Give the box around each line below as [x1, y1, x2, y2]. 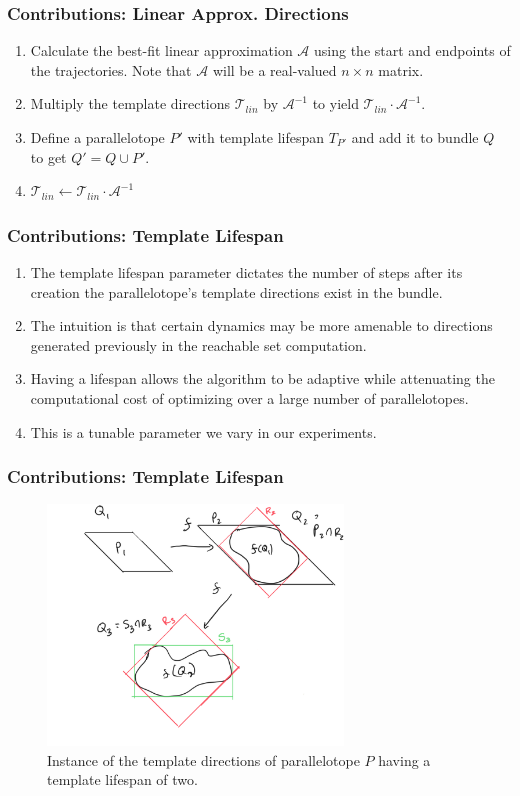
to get [30, 146, 67, 167]
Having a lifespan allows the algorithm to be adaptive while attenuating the [30, 368, 495, 389]
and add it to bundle [351, 127, 479, 147]
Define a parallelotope [30, 127, 165, 147]
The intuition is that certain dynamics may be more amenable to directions [30, 315, 493, 336]
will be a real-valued [212, 59, 337, 80]
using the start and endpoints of [314, 40, 511, 61]
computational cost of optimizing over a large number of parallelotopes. [30, 387, 469, 408]
